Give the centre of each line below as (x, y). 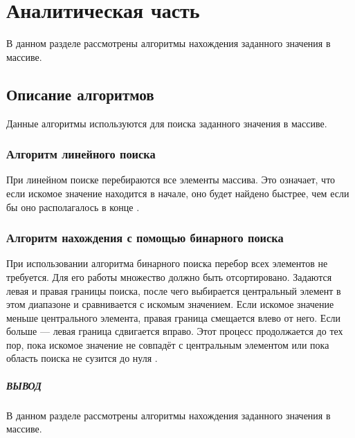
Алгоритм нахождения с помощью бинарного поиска (145, 238)
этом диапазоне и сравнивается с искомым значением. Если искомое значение (170, 304)
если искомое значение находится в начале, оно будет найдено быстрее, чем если (178, 193)
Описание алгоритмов (80, 94)
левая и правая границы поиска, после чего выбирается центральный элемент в (174, 290)
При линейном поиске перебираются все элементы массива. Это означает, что (171, 180)
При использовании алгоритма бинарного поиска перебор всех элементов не (167, 263)
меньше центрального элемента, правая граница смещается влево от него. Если (174, 317)
